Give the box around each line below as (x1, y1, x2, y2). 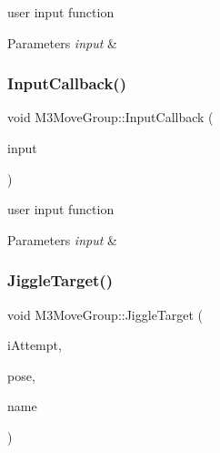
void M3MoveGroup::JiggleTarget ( (7, 304, 204, 324)
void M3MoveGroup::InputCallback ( (7, 108, 214, 127)
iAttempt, (7, 335, 62, 355)
